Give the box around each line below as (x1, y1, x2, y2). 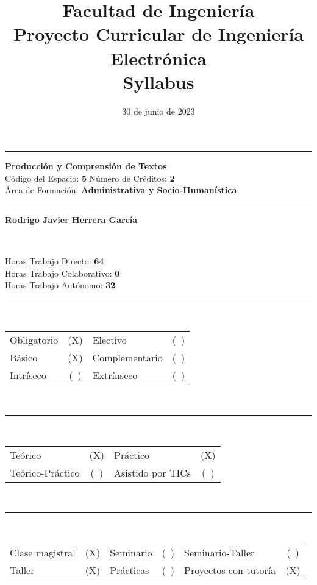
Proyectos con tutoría (184, 563, 276, 577)
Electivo (92, 332, 127, 347)
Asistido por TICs (113, 465, 191, 480)
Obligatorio (10, 332, 59, 347)
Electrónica (110, 45, 207, 70)
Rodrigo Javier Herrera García (5, 213, 138, 226)
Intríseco (10, 367, 46, 382)
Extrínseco (92, 367, 138, 382)
